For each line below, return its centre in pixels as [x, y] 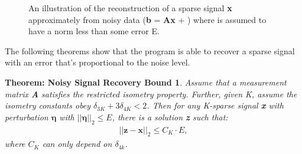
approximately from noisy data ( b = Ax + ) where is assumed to [147, 19]
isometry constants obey [48, 105]
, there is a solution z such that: [170, 117]
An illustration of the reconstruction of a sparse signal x [130, 8]
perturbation [27, 117]
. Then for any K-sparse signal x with [215, 105]
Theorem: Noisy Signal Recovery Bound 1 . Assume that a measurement [146, 82]
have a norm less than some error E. [94, 31]
